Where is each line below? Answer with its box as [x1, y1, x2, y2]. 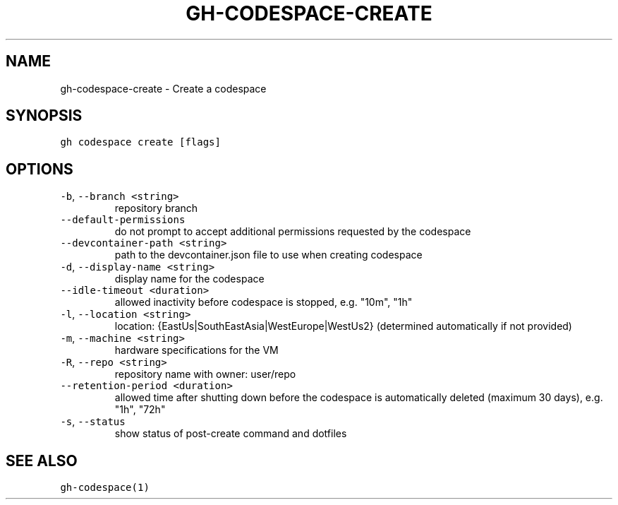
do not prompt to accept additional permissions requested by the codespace [114, 225, 471, 238]
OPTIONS [6, 160, 73, 178]
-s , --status [60, 415, 126, 428]
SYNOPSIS [6, 107, 83, 125]
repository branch [114, 202, 198, 215]
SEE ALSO [6, 451, 78, 470]
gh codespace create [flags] [60, 136, 221, 148]
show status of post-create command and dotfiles [114, 427, 347, 440]
